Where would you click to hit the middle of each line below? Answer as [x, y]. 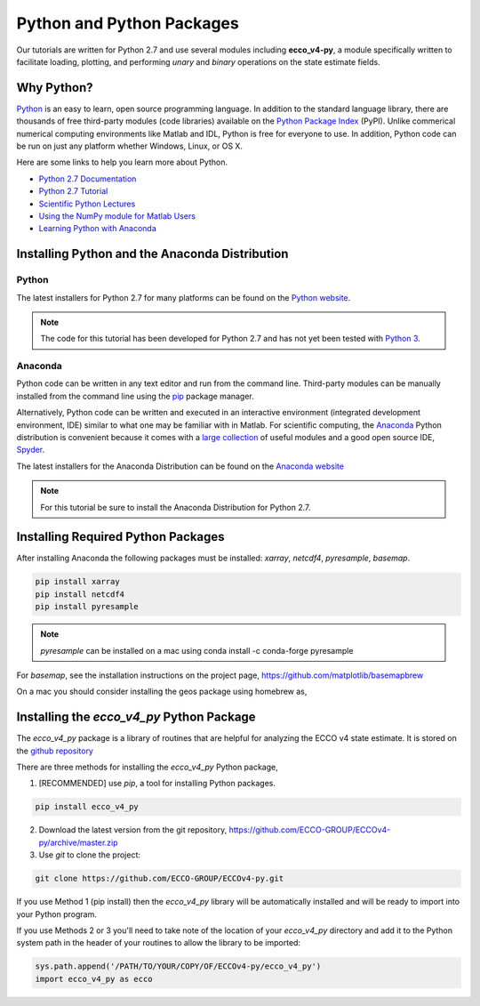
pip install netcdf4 [80, 594]
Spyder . [31, 450]
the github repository [55, 751]
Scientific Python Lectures [87, 204]
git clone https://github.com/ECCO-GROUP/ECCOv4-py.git [160, 879]
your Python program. [56, 914]
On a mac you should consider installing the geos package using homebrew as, [162, 692]
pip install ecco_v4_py [87, 807]
